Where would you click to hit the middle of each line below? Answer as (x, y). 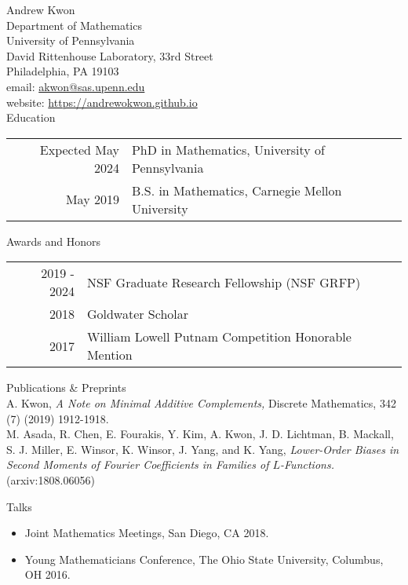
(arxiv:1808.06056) (51, 479)
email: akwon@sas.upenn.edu (76, 86)
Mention (109, 355)
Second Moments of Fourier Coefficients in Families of (138, 464)
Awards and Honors (54, 241)
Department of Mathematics (74, 25)
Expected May (79, 149)
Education (31, 117)
